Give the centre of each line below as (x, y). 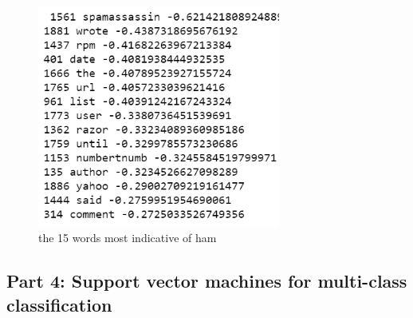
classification (59, 304)
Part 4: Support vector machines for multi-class (207, 281)
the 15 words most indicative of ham (128, 238)
